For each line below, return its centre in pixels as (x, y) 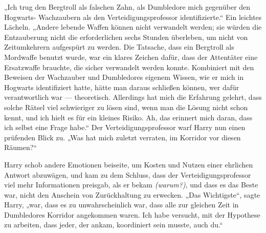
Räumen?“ (20, 147)
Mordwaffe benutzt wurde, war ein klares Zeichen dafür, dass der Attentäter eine (131, 57)
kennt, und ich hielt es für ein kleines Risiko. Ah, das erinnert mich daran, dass (128, 117)
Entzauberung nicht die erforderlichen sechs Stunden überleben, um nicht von (126, 37)
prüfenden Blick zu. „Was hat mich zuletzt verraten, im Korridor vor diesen (123, 137)
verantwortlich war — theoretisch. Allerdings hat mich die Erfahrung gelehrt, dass (133, 97)
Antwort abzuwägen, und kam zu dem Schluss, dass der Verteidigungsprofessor (128, 174)
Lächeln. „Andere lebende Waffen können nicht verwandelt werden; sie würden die (133, 27)
